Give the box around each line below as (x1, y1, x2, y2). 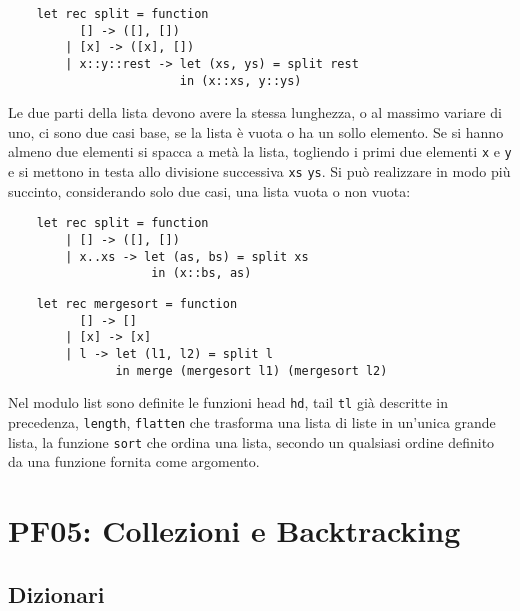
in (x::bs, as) (151, 266, 252, 281)
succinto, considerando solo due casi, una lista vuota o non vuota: (8, 180, 411, 201)
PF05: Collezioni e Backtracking (8, 510, 461, 551)
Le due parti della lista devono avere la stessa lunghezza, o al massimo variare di (8, 102, 502, 123)
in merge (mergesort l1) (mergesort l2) (115, 363, 388, 378)
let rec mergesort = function (36, 297, 238, 311)
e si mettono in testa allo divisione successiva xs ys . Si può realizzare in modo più (8, 161, 511, 182)
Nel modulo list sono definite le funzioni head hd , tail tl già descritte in (8, 392, 449, 413)
